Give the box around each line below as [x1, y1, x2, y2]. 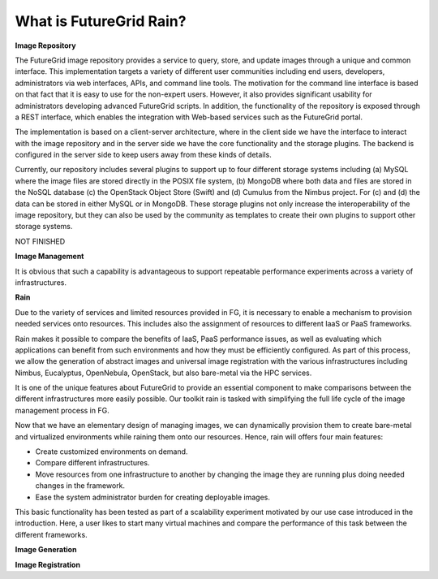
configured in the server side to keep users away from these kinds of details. [15, 150, 272, 160]
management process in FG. [15, 405, 109, 415]
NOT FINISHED [15, 236, 66, 246]
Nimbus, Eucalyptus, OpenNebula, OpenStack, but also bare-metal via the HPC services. [15, 368, 312, 378]
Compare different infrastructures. [35, 458, 150, 468]
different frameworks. [15, 529, 88, 539]
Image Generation [15, 545, 77, 555]
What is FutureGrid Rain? [15, 12, 187, 30]
